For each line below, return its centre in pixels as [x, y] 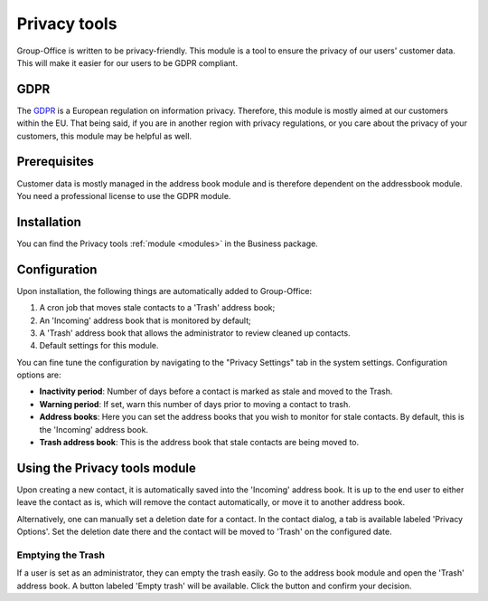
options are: [39, 375]
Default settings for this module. [99, 346]
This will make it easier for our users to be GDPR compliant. [127, 62]
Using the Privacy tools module [106, 467]
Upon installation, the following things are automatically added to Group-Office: [164, 291]
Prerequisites [55, 162]
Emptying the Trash [61, 555]
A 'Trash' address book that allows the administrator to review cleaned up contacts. [195, 333]
